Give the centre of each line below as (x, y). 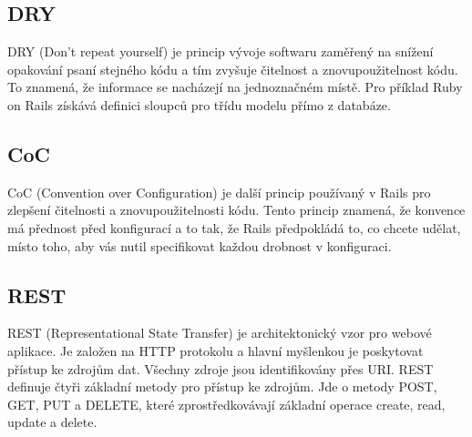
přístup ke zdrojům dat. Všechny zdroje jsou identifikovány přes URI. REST (221, 368)
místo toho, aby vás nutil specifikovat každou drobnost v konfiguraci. (200, 245)
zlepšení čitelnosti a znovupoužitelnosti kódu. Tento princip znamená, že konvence (236, 210)
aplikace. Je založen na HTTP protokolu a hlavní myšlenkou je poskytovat (215, 350)
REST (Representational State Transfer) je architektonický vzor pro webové (220, 333)
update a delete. (52, 422)
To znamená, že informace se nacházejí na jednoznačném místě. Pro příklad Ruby (235, 87)
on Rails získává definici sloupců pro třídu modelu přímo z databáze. (199, 104)
